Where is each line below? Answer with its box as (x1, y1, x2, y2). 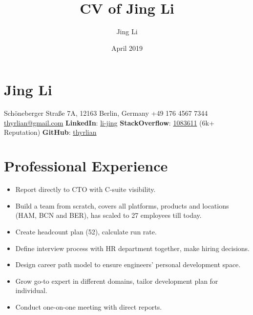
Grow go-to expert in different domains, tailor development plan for (15, 275, 218, 286)
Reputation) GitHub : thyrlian (4, 127, 97, 137)
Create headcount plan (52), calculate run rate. (15, 226, 157, 236)
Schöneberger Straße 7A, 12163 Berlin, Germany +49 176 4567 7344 (4, 108, 208, 118)
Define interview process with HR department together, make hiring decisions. (15, 243, 250, 253)
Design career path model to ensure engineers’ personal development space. (15, 259, 241, 270)
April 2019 (111, 42, 143, 53)
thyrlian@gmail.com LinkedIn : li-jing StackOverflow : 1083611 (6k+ (4, 117, 214, 127)
